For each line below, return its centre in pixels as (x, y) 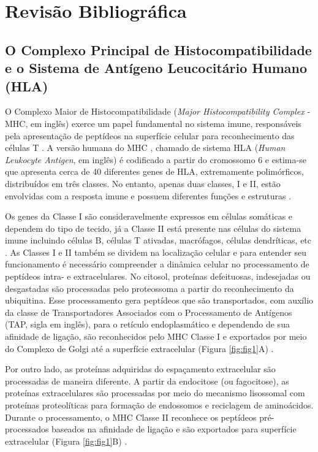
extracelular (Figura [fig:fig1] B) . (66, 441)
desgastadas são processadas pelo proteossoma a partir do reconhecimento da (150, 288)
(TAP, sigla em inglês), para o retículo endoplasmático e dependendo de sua (147, 324)
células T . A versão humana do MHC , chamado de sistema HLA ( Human (145, 147)
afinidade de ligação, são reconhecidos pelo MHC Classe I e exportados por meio (156, 336)
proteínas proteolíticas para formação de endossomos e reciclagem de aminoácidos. (159, 405)
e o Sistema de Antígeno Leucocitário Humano (156, 68)
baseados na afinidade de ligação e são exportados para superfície (174, 429)
